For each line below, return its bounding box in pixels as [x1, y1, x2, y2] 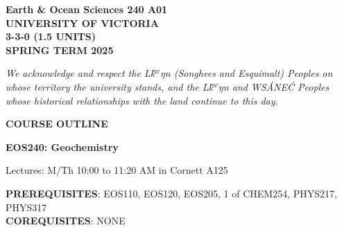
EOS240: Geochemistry [6, 139, 119, 154]
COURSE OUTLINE [6, 116, 108, 131]
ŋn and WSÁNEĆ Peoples [218, 79, 330, 93]
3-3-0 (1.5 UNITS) [6, 29, 96, 44]
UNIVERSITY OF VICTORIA [6, 15, 159, 30]
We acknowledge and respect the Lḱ [6, 66, 155, 80]
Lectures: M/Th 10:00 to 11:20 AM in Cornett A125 [6, 163, 228, 177]
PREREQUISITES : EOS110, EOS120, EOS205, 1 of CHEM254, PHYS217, [6, 186, 337, 200]
